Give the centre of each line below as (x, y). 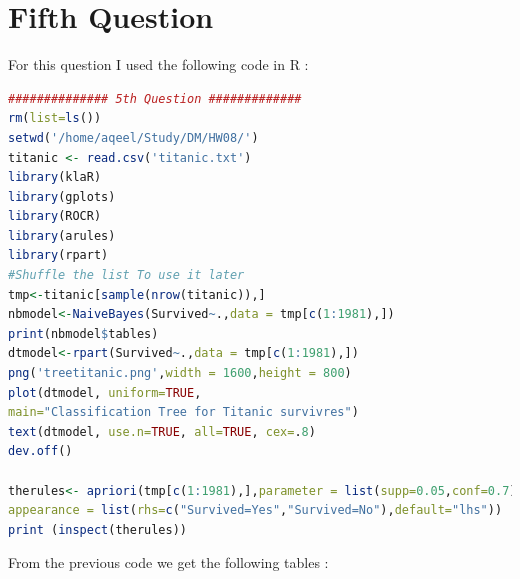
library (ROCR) (55, 216)
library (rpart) (58, 255)
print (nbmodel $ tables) (83, 333)
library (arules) (62, 235)
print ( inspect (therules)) (97, 529)
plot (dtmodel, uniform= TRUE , (105, 392)
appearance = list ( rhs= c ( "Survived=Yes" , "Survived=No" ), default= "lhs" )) (255, 510)
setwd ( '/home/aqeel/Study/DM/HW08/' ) (133, 137)
